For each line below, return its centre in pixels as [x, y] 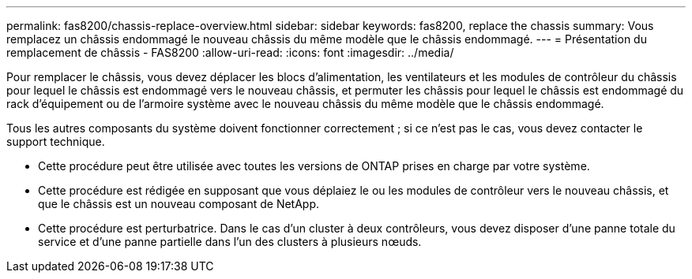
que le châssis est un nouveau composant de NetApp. [179, 204]
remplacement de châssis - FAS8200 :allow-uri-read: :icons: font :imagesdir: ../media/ [230, 52]
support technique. [56, 141]
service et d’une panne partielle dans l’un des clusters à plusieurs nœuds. [230, 242]
